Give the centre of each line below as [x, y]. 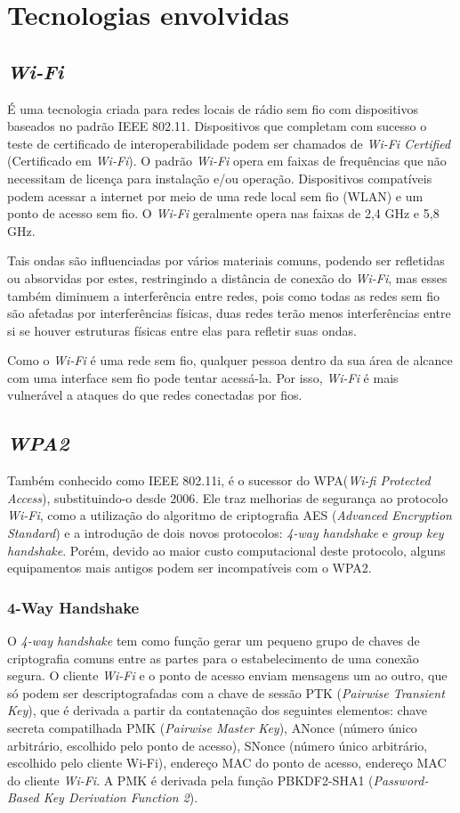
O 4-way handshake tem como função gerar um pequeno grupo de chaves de [214, 641]
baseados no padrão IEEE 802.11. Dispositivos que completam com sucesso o [217, 126]
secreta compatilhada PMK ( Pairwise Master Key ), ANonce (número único [212, 728]
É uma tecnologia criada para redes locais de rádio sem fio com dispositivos [213, 108]
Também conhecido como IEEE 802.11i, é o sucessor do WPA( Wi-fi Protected [219, 480]
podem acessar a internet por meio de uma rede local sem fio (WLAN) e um [215, 195]
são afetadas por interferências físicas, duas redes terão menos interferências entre [229, 313]
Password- [401, 780]
